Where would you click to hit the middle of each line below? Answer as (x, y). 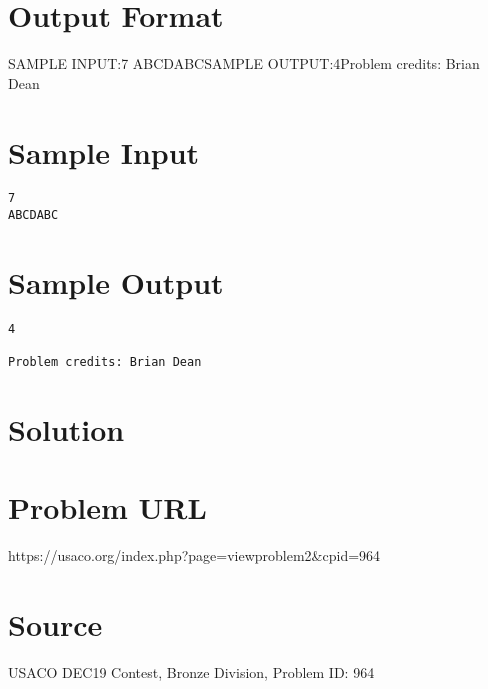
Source (55, 624)
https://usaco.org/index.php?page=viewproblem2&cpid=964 (194, 555)
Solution (66, 429)
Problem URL (107, 507)
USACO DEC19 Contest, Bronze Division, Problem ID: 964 (191, 672)
